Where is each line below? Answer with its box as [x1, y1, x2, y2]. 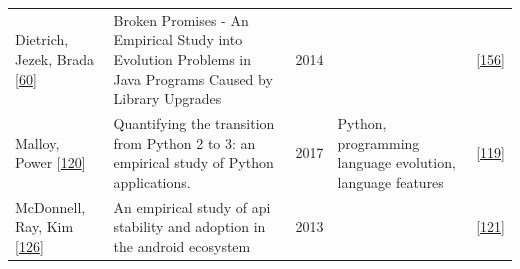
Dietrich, [15, 29, 69, 50]
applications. [113, 171, 191, 192]
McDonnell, [15, 196, 86, 217]
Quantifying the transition [113, 112, 275, 133]
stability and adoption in [113, 216, 266, 237]
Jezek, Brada [15, 48, 94, 69]
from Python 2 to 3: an [113, 132, 256, 153]
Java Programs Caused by [113, 68, 273, 89]
